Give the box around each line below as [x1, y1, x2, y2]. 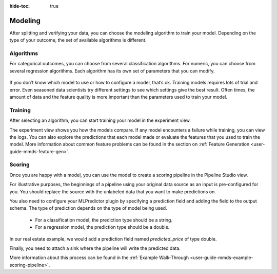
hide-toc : [9, 3, 30, 9]
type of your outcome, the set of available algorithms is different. [9, 37, 147, 43]
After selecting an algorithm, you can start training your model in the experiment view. [9, 117, 191, 123]
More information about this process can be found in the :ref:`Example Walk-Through [9, 254, 189, 261]
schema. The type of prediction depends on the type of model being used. [9, 205, 167, 211]
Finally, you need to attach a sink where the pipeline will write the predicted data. [9, 245, 181, 251]
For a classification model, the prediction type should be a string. [35, 216, 173, 223]
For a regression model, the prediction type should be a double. [35, 224, 170, 230]
